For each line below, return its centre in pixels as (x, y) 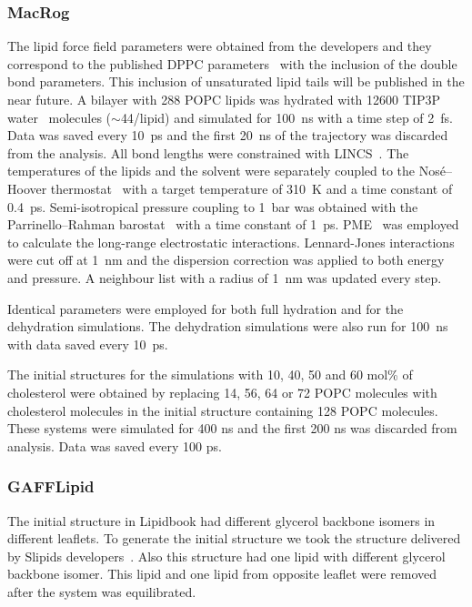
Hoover (27, 188)
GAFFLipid (51, 486)
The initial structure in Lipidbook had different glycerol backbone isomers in (221, 520)
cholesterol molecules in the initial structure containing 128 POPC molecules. (223, 410)
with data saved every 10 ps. (88, 344)
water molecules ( (60, 117)
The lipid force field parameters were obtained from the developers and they (220, 46)
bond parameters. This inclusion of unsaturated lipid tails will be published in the (236, 81)
